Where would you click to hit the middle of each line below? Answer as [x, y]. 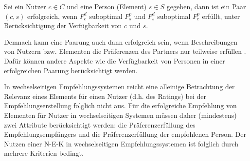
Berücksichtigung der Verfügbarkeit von [63, 25]
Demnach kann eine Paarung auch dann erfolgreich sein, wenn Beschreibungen [121, 41]
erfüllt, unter [221, 16]
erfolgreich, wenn [53, 16]
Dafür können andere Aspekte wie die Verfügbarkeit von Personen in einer [115, 60]
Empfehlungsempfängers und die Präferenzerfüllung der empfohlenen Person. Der [125, 134]
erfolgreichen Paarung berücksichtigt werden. [71, 70]
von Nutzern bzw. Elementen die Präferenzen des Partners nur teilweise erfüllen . [125, 51]
